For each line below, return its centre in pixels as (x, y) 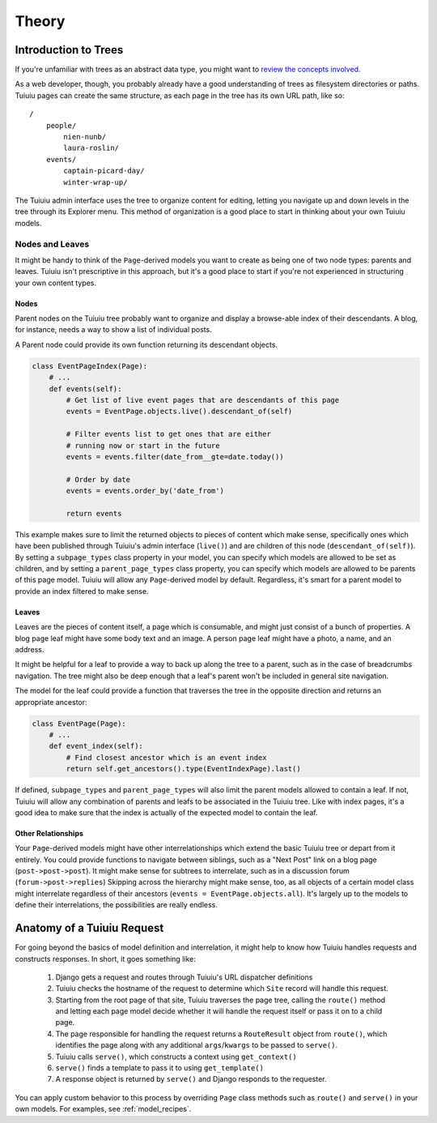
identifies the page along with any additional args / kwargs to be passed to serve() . (197, 1045)
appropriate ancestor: (51, 702)
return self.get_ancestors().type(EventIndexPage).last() (183, 769)
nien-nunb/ (85, 137)
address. (30, 650)
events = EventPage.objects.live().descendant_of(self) (179, 412)
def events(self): (85, 389)
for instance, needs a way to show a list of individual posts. (113, 330)
